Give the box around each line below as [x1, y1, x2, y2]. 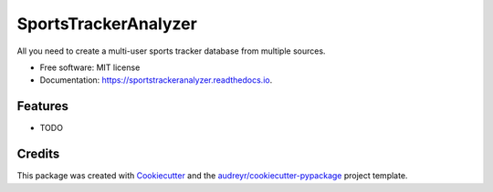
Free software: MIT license [39, 62, 141, 73]
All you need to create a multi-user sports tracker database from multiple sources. [16, 45, 326, 56]
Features [16, 98, 68, 114]
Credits [16, 147, 60, 162]
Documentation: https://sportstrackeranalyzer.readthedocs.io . [39, 75, 273, 86]
